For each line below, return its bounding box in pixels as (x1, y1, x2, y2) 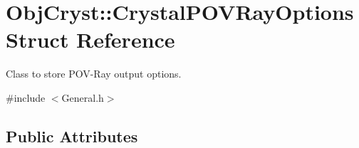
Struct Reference (6, 25, 175, 54)
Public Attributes (6, 125, 138, 147)
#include (6, 90, 46, 105)
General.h (61, 90, 104, 105)
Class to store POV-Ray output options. (6, 66, 182, 81)
